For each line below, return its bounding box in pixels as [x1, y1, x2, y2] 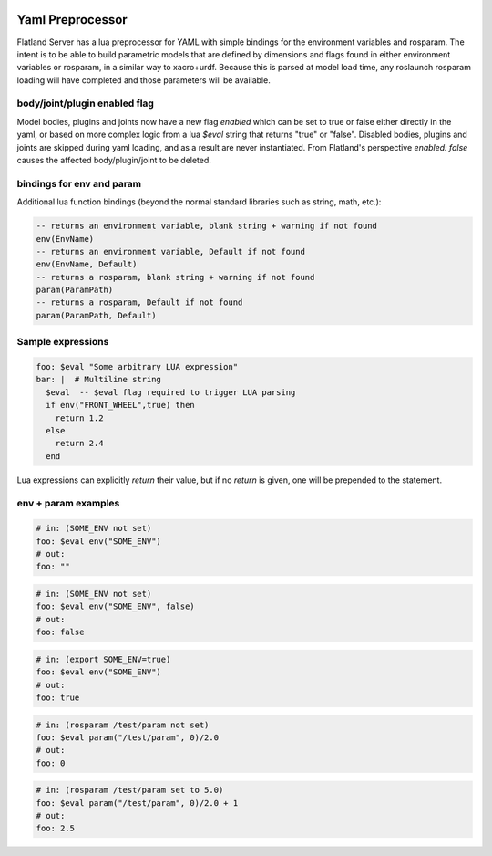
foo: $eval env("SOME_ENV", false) [36, 601, 195, 611]
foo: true [36, 692, 80, 703]
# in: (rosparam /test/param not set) [36, 719, 210, 730]
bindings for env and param [16, 177, 141, 190]
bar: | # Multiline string [36, 374, 161, 385]
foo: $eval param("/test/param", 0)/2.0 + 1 [36, 798, 239, 808]
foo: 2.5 [36, 823, 76, 834]
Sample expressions [16, 336, 109, 349]
